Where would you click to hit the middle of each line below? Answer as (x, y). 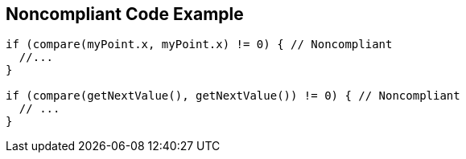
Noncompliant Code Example (125, 14)
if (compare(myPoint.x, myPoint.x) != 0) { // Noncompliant (199, 45)
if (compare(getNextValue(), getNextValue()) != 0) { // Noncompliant (233, 96)
